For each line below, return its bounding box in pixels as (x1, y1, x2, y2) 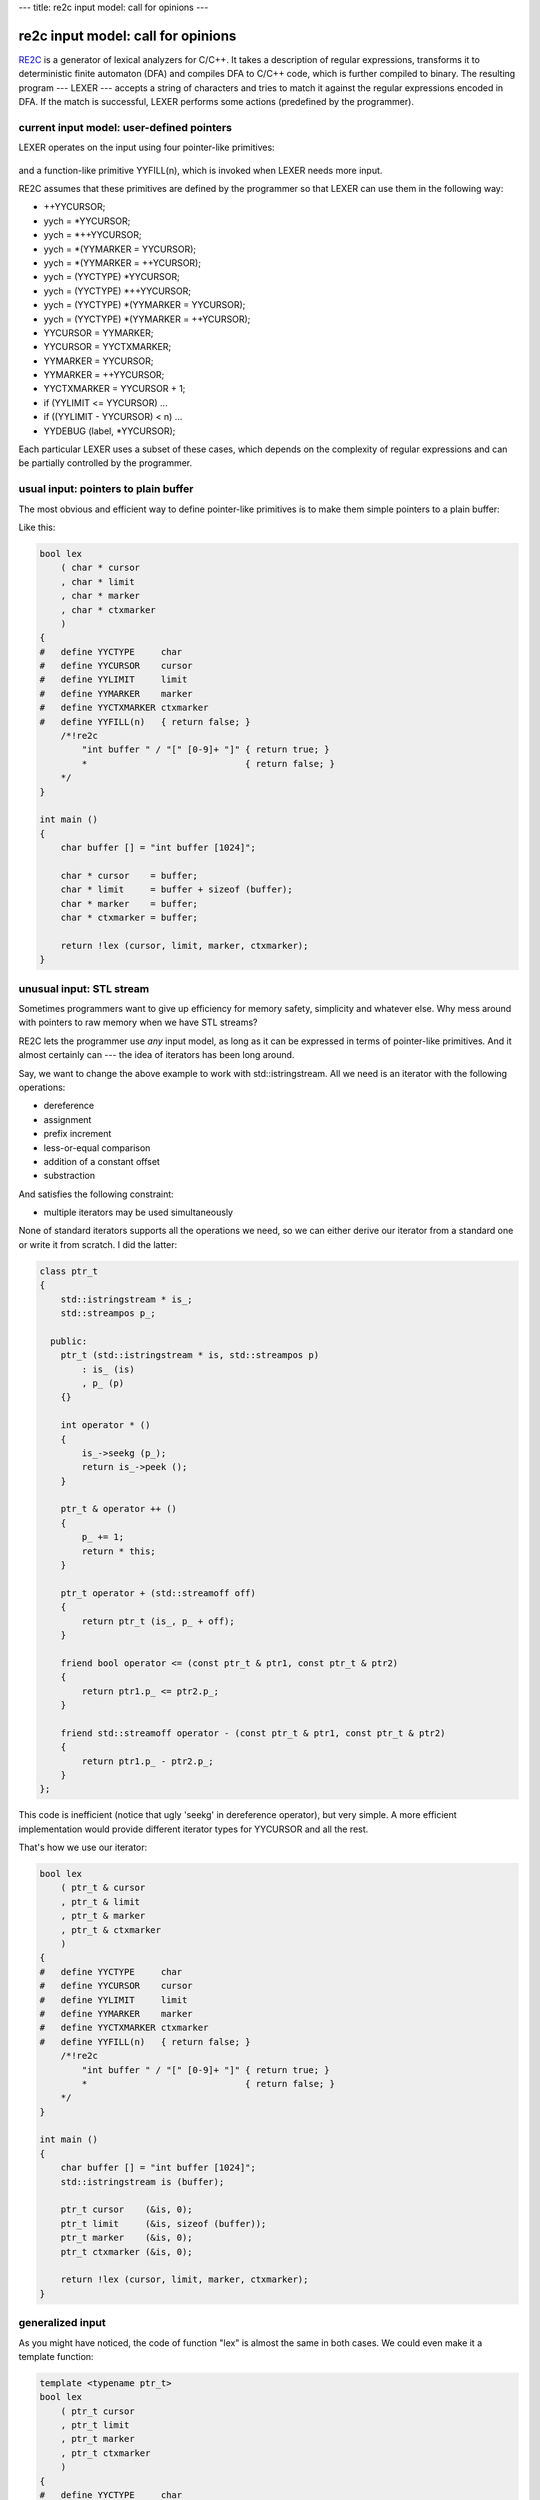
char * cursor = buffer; (60, 870, 199, 881)
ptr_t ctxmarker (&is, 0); (60, 2246, 194, 2257)
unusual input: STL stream (18, 981, 150, 995)
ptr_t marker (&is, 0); (60, 2232, 194, 2244)
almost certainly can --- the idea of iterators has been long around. (18, 1049, 295, 1061)
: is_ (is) (81, 1363, 135, 1375)
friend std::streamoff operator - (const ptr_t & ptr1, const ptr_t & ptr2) (60, 1727, 446, 1739)
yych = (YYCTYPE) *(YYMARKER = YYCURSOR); (43, 299, 246, 311)
